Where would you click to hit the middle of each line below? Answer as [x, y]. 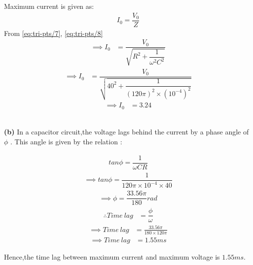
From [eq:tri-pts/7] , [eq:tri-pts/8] [54, 33]
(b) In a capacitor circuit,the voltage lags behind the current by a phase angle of [126, 132]
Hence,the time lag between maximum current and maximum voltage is [112, 256]
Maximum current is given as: [49, 6]
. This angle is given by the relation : [66, 142]
